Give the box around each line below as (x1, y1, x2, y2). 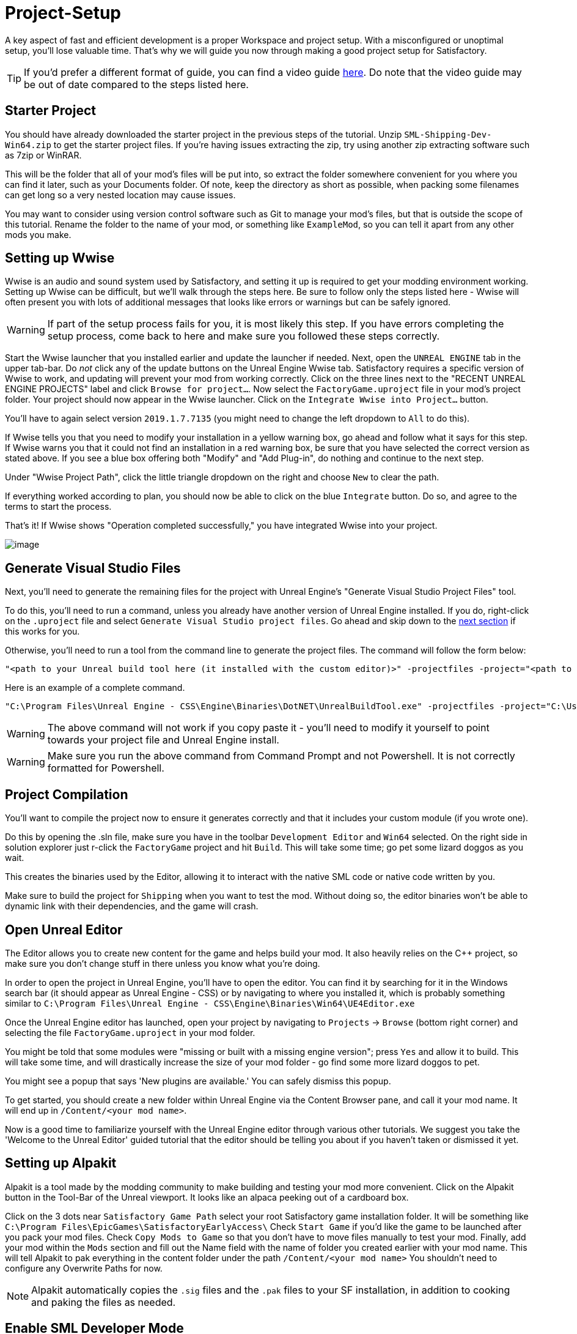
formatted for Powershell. (47, 762, 164, 775)
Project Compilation (5, 786, 128, 802)
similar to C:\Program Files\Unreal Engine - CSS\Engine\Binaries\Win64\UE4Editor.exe (5, 997, 415, 1008)
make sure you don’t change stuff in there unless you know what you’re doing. (5, 958, 320, 969)
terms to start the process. (5, 501, 112, 512)
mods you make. (5, 229, 72, 240)
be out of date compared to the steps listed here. (24, 78, 249, 91)
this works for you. (5, 626, 80, 637)
